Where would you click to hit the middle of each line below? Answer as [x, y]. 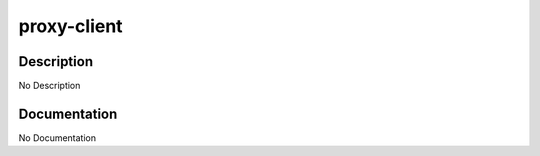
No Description [49, 86]
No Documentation [57, 137]
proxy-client [71, 26]
